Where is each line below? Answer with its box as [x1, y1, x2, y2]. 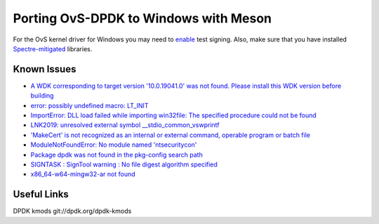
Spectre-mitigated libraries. [13, 44, 93, 53]
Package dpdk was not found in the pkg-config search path [30, 150, 203, 159]
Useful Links [13, 188, 69, 200]
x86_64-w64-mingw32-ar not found [30, 170, 136, 178]
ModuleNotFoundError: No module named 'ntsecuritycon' [30, 140, 197, 149]
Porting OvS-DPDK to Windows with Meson [13, 11, 272, 26]
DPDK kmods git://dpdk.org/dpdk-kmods [13, 207, 132, 216]
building [30, 91, 54, 100]
